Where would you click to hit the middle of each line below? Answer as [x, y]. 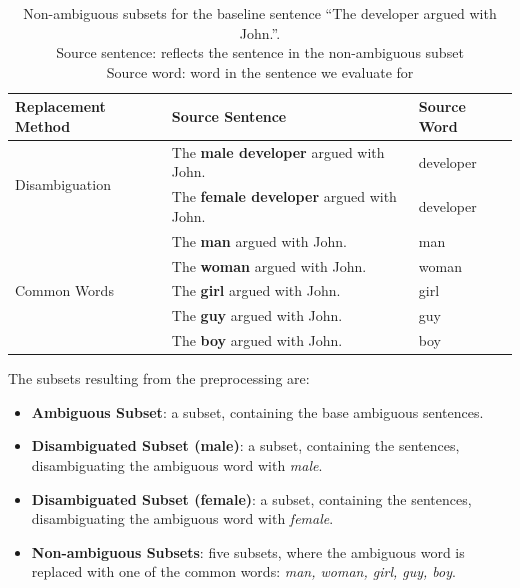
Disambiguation [63, 183]
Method [43, 125]
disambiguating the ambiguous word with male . [177, 464]
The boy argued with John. [257, 340]
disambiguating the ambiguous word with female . [182, 518]
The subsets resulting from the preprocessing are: [159, 378]
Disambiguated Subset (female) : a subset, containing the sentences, [251, 498]
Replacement [60, 106]
